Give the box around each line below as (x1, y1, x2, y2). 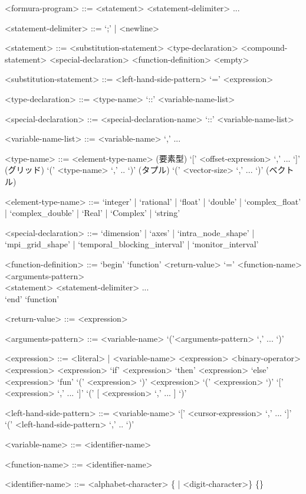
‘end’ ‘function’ (5, 292, 60, 305)
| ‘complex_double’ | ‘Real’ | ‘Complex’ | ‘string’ (5, 207, 180, 219)
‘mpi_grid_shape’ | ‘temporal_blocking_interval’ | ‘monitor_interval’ (5, 238, 259, 250)
